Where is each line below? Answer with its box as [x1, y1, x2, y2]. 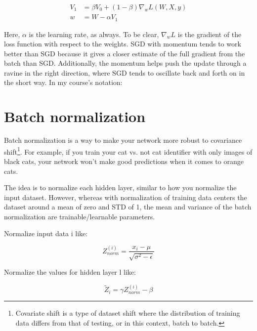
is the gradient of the [177, 29, 242, 39]
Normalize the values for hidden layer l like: [4, 266, 136, 277]
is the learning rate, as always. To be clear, [29, 29, 159, 39]
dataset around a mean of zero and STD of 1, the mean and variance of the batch [4, 202, 252, 212]
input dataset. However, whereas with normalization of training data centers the [4, 192, 247, 202]
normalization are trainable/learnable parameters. [4, 211, 155, 222]
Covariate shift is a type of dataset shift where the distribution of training [15, 308, 240, 318]
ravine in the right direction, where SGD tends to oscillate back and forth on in [4, 67, 245, 78]
